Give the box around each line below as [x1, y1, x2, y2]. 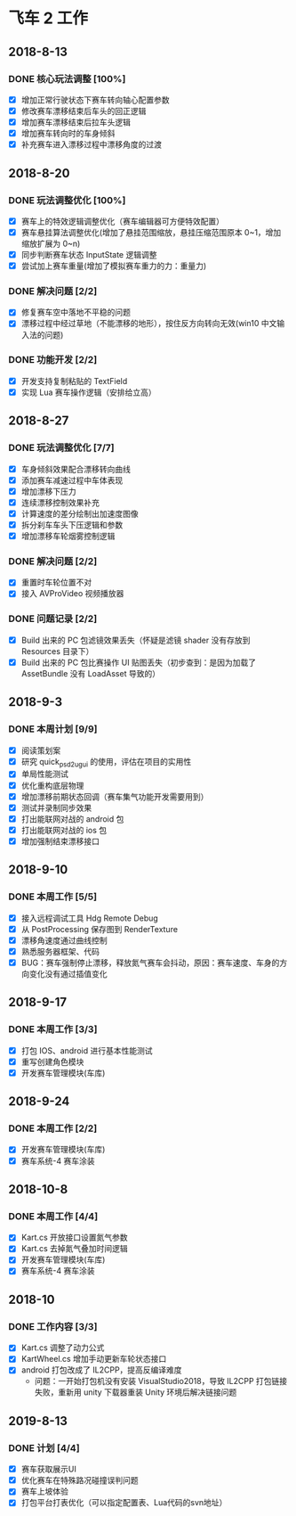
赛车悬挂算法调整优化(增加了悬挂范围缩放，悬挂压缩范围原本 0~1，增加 [20, 226, 282, 237]
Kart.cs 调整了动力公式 [20, 1342, 105, 1353]
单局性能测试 [20, 768, 68, 780]
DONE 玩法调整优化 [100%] [8, 193, 126, 206]
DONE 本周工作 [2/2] [8, 1122, 98, 1135]
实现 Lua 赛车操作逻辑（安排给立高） [20, 387, 156, 397]
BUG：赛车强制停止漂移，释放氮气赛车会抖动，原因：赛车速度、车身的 [20, 957, 280, 968]
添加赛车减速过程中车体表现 [20, 474, 124, 486]
